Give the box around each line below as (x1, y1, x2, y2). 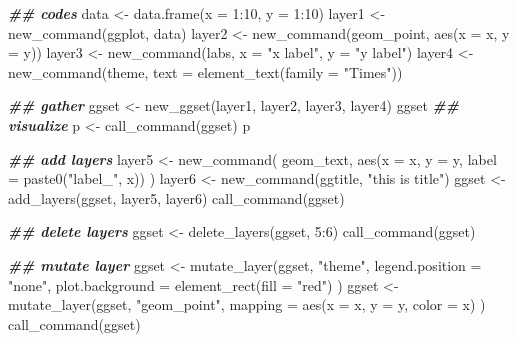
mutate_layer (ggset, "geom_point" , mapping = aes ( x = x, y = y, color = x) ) (8, 294, 486, 315)
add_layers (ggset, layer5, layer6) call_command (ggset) (8, 187, 345, 208)
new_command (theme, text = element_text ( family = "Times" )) (8, 61, 403, 82)
